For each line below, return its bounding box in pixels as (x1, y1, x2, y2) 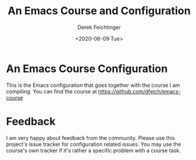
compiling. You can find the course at (6, 87, 97, 95)
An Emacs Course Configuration (6, 62, 168, 75)
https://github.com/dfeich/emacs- (98, 87, 181, 95)
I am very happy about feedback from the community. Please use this (6, 134, 175, 141)
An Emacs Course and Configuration (8, 4, 191, 18)
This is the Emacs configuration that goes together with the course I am (6, 81, 180, 89)
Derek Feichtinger (77, 24, 121, 31)
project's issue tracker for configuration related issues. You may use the (6, 141, 181, 148)
